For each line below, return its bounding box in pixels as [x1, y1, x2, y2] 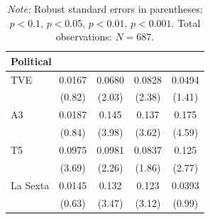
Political [11, 53, 52, 68]
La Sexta [11, 177, 50, 192]
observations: [55, 29, 112, 44]
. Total [171, 15, 201, 30]
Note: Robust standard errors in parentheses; [7, 1, 203, 16]
